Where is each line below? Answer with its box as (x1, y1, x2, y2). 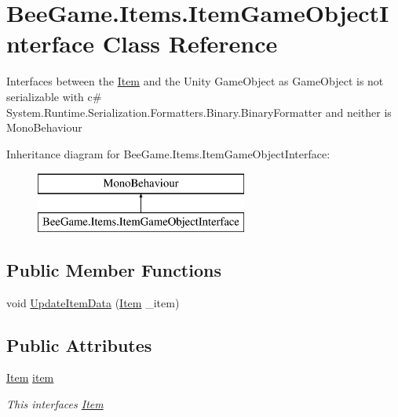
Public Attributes (6, 332, 152, 357)
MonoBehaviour (6, 119, 82, 136)
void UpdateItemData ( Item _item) (6, 294, 180, 310)
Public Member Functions (6, 257, 221, 281)
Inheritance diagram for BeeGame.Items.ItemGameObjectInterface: (6, 145, 330, 161)
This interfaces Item (6, 396, 104, 412)
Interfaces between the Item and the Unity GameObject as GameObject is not (6, 73, 384, 89)
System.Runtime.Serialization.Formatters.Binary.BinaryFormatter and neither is (6, 103, 392, 120)
